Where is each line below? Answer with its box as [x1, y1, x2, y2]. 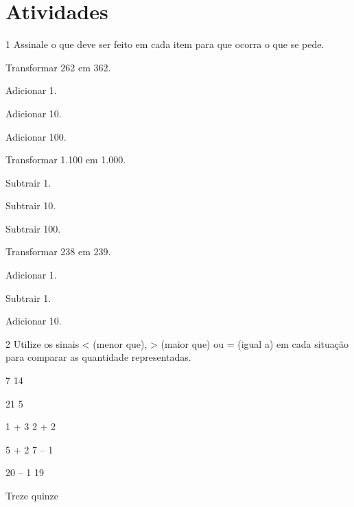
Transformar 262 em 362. [5, 60, 111, 74]
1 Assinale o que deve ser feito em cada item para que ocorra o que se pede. [5, 37, 324, 51]
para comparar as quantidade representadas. [5, 350, 191, 364]
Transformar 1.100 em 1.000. [5, 152, 126, 167]
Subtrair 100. [5, 221, 61, 235]
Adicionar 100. [5, 129, 67, 143]
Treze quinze [5, 488, 59, 502]
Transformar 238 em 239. [5, 244, 111, 259]
